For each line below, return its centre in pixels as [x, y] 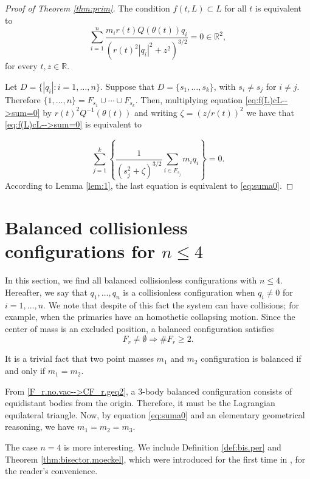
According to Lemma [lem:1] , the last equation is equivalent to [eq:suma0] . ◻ [149, 185]
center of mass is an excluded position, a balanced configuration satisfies [139, 328]
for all [236, 8]
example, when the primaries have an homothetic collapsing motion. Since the [150, 317]
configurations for [80, 251]
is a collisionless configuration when [189, 292]
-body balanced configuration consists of [217, 391]
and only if [25, 371]
